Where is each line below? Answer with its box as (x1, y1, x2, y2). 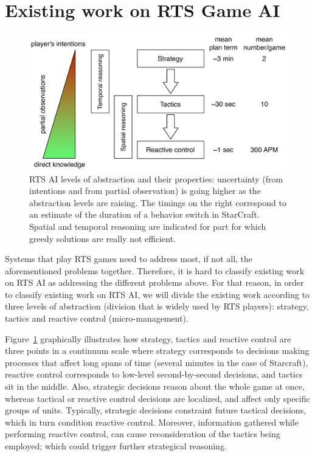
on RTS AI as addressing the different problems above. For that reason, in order (5, 276, 304, 289)
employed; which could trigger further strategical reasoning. (5, 440, 227, 452)
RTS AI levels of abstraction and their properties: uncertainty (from (29, 172, 283, 185)
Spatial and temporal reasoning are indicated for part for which (29, 219, 266, 232)
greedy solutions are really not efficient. (29, 232, 176, 244)
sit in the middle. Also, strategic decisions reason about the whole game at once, (5, 380, 305, 393)
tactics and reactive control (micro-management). (5, 312, 189, 325)
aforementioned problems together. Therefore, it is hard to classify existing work (5, 264, 305, 277)
